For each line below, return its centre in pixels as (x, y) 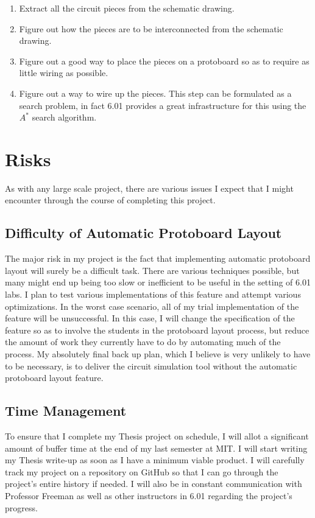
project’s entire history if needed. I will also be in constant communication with (154, 484)
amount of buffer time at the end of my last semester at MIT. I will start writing (156, 448)
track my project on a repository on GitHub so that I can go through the (142, 471)
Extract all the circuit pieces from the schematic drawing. (127, 8)
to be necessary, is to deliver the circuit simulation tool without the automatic (151, 366)
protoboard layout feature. (54, 378)
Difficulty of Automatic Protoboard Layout (143, 233)
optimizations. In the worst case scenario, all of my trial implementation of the (152, 306)
